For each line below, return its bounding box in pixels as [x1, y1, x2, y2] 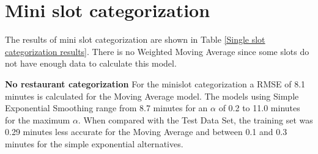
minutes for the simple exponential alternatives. [5, 137, 183, 150]
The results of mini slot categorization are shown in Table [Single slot [5, 33, 265, 46]
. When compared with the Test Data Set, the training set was [78, 113, 313, 126]
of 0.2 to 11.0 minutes [218, 101, 300, 114]
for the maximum [5, 113, 70, 126]
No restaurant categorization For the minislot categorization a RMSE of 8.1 [5, 77, 306, 90]
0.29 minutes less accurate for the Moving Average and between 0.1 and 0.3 [5, 125, 287, 138]
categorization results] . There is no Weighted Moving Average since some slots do [5, 45, 309, 57]
